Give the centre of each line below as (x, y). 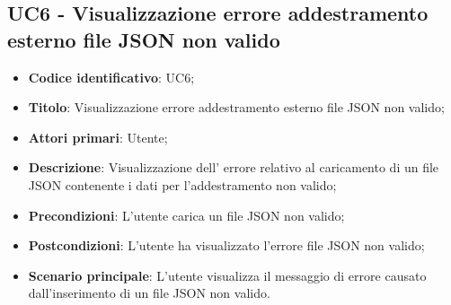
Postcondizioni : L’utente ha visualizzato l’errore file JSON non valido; (226, 245)
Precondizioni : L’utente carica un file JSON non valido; (186, 215)
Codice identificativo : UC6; (111, 77)
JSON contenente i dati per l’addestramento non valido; (182, 184)
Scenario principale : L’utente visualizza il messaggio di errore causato (227, 275)
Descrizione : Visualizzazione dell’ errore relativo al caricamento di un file (234, 167)
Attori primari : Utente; (98, 137)
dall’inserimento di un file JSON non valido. (149, 293)
